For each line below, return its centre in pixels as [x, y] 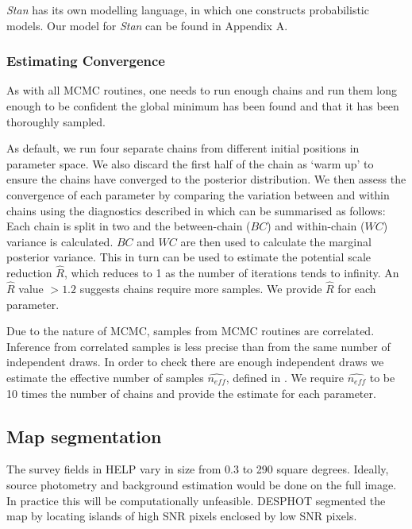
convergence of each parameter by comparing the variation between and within [198, 194]
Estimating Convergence [86, 61]
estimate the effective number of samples [105, 377]
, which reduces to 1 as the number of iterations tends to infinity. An [231, 273]
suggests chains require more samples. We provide [201, 288]
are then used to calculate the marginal [276, 241]
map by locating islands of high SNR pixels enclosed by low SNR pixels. [182, 516]
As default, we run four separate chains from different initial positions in [183, 148]
